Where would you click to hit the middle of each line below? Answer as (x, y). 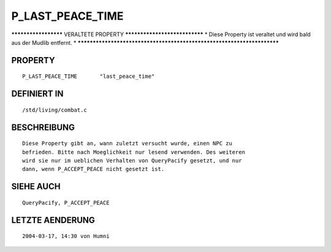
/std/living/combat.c (55, 110)
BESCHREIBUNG (43, 127)
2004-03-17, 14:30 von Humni (66, 236)
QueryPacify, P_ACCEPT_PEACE (66, 203)
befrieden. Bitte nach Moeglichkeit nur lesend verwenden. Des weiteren (134, 152)
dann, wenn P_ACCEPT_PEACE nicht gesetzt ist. (93, 169)
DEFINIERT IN (37, 94)
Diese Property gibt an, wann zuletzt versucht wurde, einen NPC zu (127, 143)
